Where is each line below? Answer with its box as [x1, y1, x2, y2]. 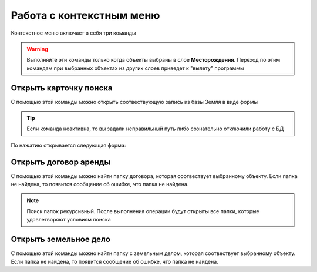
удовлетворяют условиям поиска [26, 216, 111, 223]
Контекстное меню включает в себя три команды [11, 29, 136, 36]
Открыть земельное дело [11, 234, 111, 244]
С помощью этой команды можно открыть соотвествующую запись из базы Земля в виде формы [11, 98, 258, 105]
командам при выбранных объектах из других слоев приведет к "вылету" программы [26, 65, 244, 72]
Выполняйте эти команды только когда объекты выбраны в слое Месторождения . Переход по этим [26, 56, 281, 63]
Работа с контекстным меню [11, 9, 160, 22]
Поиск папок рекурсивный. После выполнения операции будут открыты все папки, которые [26, 207, 259, 214]
